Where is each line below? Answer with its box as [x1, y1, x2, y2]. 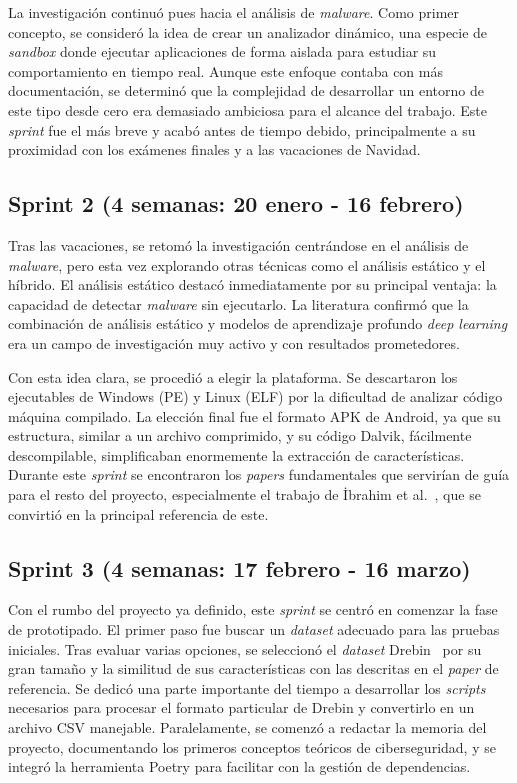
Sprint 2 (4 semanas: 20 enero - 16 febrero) [8, 188, 464, 219]
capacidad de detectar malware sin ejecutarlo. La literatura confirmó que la [8, 293, 469, 314]
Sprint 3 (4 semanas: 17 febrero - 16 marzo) [8, 552, 471, 583]
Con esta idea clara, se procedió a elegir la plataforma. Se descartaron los [8, 366, 458, 387]
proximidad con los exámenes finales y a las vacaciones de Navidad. [8, 139, 421, 160]
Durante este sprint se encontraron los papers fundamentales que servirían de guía [8, 464, 510, 485]
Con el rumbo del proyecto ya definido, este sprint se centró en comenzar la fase [8, 599, 498, 620]
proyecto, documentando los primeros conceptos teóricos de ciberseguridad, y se [8, 736, 496, 757]
